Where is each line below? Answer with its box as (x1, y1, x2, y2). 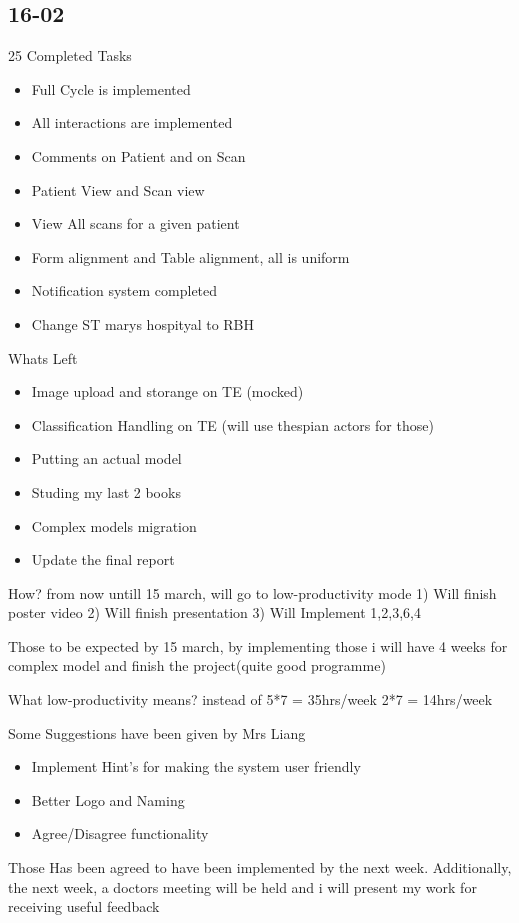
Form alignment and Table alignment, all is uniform (31, 246, 350, 267)
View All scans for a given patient (31, 213, 240, 234)
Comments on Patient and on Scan (31, 145, 246, 166)
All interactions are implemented (31, 112, 233, 133)
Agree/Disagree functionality (31, 823, 209, 844)
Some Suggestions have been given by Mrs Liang (8, 722, 306, 743)
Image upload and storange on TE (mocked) (31, 381, 304, 402)
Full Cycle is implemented (31, 78, 191, 99)
